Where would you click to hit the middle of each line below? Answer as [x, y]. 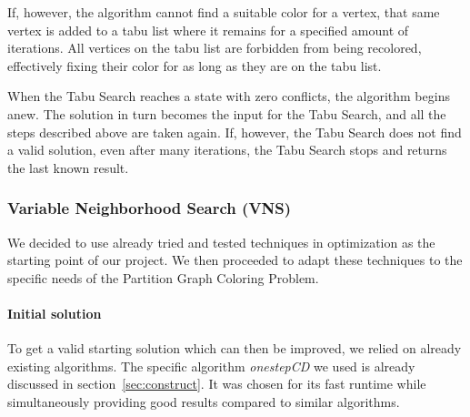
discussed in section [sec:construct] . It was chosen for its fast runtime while [217, 384]
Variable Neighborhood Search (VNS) [150, 208]
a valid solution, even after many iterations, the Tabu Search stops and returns [227, 150]
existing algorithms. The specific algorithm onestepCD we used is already [211, 366]
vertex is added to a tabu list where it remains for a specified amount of [208, 30]
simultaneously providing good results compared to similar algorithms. [204, 401]
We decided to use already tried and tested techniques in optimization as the [221, 242]
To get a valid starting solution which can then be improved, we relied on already [235, 348]
